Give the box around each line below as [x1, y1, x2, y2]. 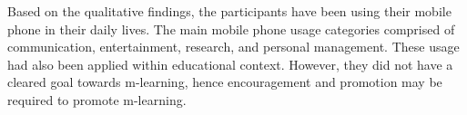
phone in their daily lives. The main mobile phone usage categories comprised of [7, 19, 455, 38]
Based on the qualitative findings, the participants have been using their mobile [7, 2, 452, 20]
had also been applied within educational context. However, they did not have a [7, 54, 453, 73]
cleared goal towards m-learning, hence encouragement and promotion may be [7, 72, 442, 91]
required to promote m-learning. [7, 90, 187, 109]
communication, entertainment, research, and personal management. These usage [7, 37, 460, 56]
